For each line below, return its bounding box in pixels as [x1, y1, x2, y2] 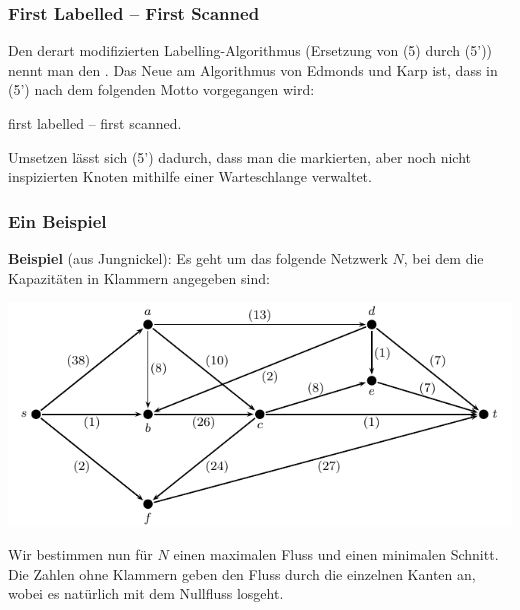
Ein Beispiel [8, 208, 107, 233]
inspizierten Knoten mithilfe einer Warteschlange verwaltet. [8, 166, 372, 187]
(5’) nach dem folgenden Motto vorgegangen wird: [8, 79, 315, 100]
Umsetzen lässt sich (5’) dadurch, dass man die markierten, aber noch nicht [8, 146, 471, 167]
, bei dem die [403, 248, 484, 268]
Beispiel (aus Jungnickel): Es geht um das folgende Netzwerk [8, 248, 388, 268]
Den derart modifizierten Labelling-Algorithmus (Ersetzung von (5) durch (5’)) [8, 40, 493, 61]
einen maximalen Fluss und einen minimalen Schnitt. [173, 544, 499, 565]
